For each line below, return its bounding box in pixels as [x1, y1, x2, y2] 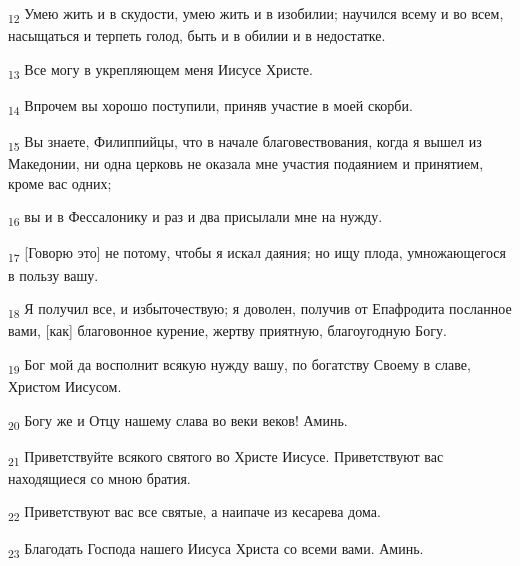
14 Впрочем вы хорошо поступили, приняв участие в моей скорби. [8, 94, 413, 118]
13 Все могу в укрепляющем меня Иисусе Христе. [8, 58, 313, 82]
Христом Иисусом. [8, 375, 122, 396]
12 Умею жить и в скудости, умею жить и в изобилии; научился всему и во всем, [8, 3, 504, 26]
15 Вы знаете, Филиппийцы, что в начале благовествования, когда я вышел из [8, 130, 482, 154]
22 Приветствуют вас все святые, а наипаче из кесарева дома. [8, 501, 381, 525]
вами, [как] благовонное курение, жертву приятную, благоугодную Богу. [8, 320, 447, 341]
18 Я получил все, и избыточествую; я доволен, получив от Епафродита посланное [8, 298, 512, 321]
